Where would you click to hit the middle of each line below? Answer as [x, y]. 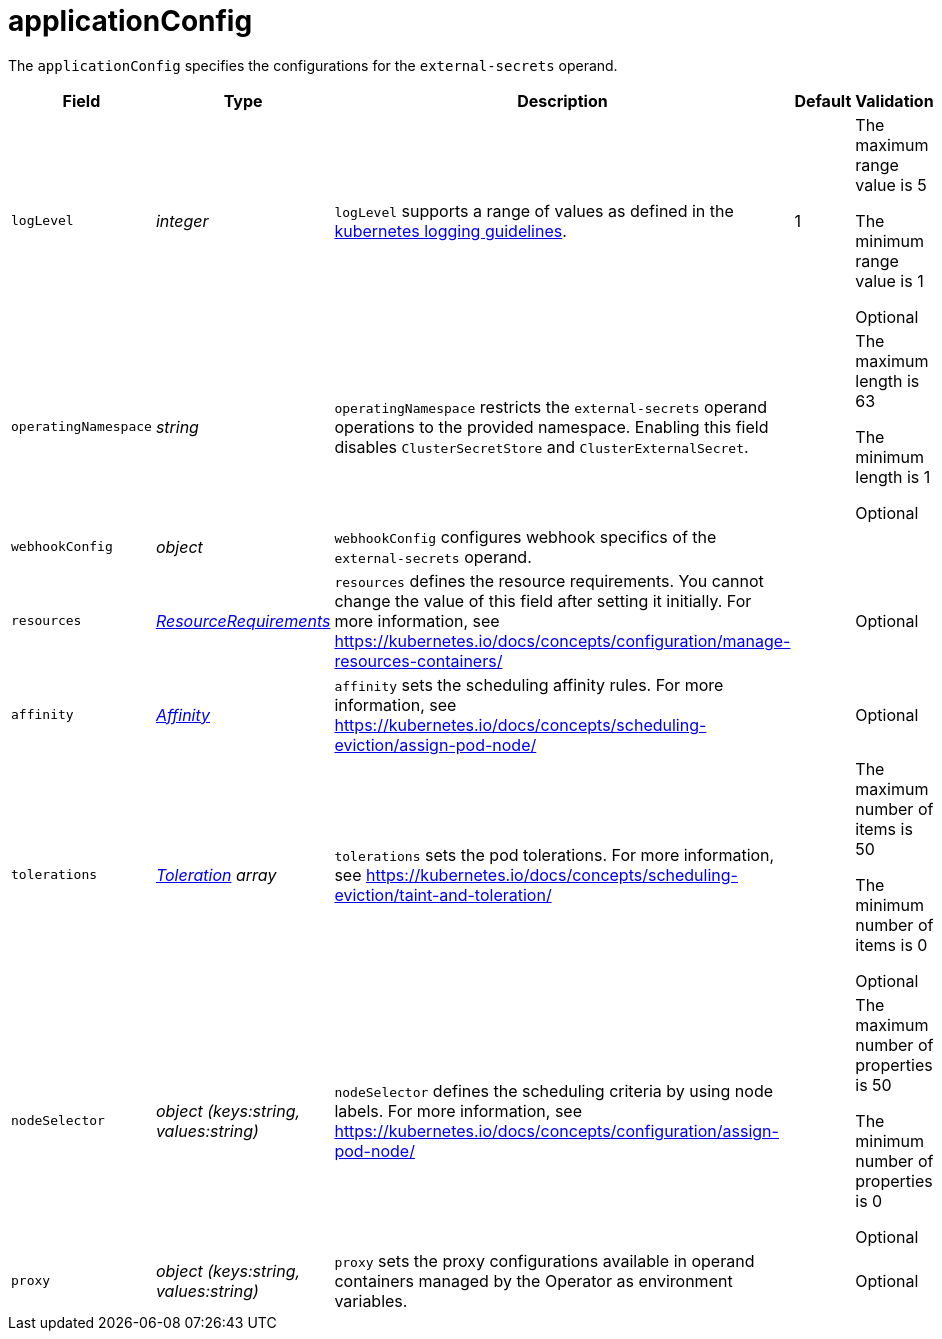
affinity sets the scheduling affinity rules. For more [529, 684]
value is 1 [889, 280]
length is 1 [893, 476]
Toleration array [216, 874]
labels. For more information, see [458, 1110]
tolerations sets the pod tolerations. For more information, [554, 854]
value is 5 [891, 184]
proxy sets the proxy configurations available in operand [544, 1260]
